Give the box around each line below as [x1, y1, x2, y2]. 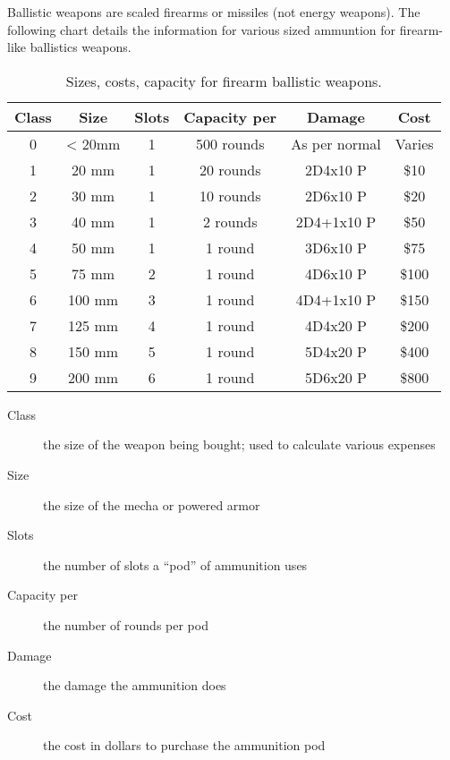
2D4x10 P [305, 158, 367, 180]
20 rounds [199, 158, 261, 180]
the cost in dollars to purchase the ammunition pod [43, 736, 326, 755]
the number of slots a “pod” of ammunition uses [43, 555, 308, 574]
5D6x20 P [305, 366, 367, 388]
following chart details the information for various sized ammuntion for [7, 20, 396, 38]
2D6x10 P [305, 184, 367, 206]
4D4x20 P [305, 314, 367, 336]
